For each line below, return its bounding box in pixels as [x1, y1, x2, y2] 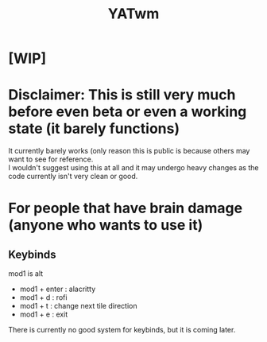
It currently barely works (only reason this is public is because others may [8, 146, 250, 156]
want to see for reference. [8, 154, 94, 164]
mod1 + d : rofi [19, 293, 68, 302]
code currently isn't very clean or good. [8, 172, 138, 181]
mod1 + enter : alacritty [19, 284, 96, 294]
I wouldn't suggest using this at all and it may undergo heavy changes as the [8, 163, 259, 173]
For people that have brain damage [8, 200, 243, 217]
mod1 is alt [8, 269, 44, 278]
